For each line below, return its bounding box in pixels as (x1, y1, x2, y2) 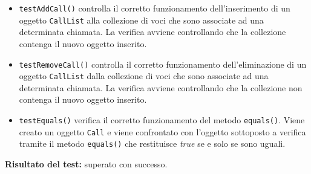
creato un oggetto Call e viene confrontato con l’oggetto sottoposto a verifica (19, 125, 306, 138)
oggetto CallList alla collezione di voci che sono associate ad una (19, 13, 264, 26)
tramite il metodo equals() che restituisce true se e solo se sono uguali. (19, 137, 286, 150)
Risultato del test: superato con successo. (5, 157, 168, 170)
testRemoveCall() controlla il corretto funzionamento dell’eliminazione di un (19, 57, 307, 70)
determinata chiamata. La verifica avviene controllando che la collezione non (19, 81, 303, 94)
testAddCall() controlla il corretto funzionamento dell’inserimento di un (19, 2, 290, 14)
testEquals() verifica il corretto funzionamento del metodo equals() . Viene (19, 114, 305, 126)
